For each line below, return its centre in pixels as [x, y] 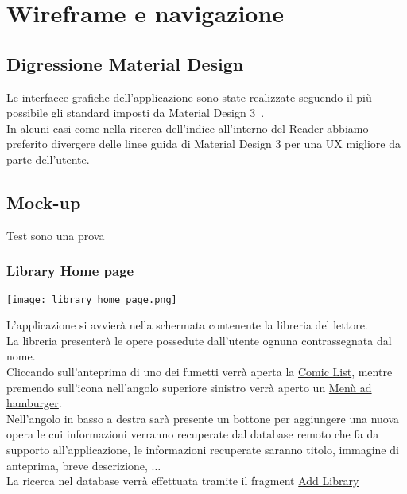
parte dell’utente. [48, 159]
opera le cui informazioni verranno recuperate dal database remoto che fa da [193, 434]
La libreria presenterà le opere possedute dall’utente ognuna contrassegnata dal [199, 340]
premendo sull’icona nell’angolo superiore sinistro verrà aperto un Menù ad [189, 387]
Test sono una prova [56, 235]
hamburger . [34, 403]
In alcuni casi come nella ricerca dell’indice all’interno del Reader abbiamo [188, 128]
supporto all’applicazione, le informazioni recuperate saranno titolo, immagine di [203, 449]
